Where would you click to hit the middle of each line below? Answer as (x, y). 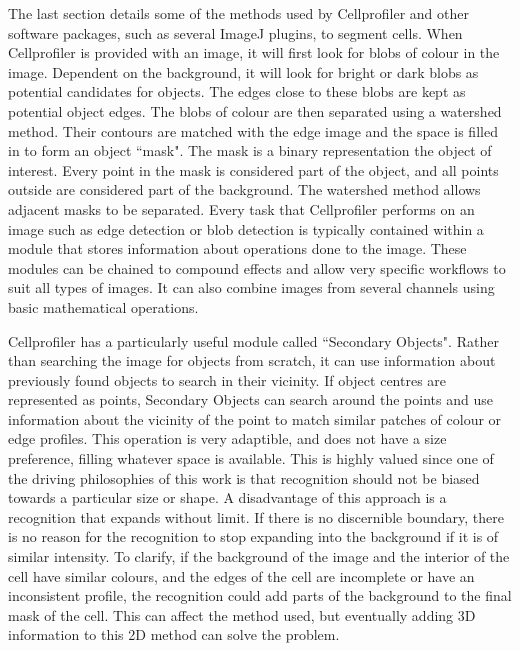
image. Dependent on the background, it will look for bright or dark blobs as (243, 71)
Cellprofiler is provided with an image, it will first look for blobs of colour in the (254, 52)
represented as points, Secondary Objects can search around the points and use (250, 399)
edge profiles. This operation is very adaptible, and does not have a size (227, 438)
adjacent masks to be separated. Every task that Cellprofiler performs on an (241, 208)
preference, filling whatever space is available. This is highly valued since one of (251, 458)
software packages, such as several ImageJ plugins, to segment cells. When (235, 32)
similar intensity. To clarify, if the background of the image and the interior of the (259, 556)
